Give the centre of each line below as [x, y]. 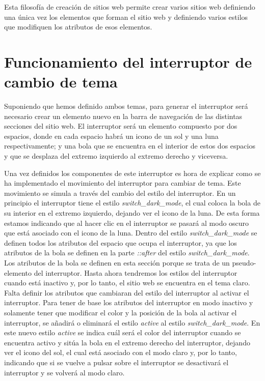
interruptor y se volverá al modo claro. [64, 372]
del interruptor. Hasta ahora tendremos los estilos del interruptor [136, 272]
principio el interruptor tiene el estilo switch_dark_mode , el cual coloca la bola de [132, 203]
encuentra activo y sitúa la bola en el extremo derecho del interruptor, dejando [127, 342]
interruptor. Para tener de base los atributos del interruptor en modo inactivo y [129, 302]
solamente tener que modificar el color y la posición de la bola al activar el [121, 312]
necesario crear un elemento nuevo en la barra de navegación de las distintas [123, 116]
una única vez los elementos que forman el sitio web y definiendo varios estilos [126, 17]
